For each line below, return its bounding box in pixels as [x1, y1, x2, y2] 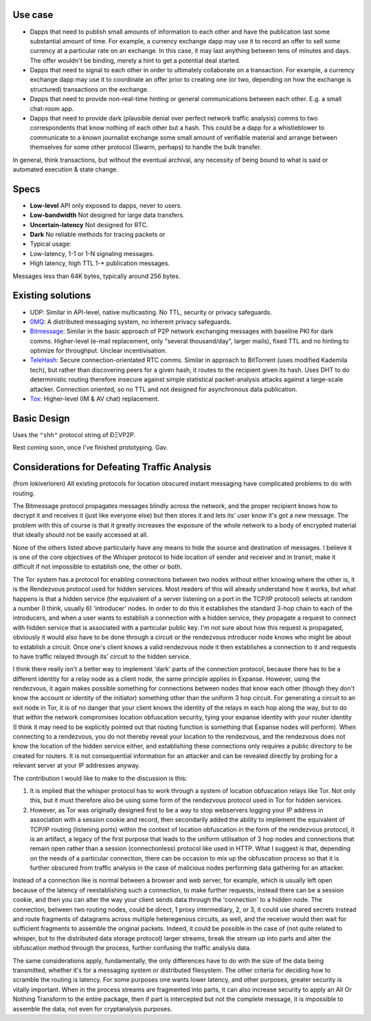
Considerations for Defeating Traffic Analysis [12, 461, 212, 473]
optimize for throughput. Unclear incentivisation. [30, 346, 168, 355]
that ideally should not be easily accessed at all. [12, 531, 148, 539]
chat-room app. [30, 104, 74, 113]
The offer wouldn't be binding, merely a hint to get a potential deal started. [30, 56, 240, 65]
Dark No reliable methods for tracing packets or [30, 231, 166, 239]
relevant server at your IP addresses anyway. [12, 761, 141, 770]
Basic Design [12, 412, 70, 424]
